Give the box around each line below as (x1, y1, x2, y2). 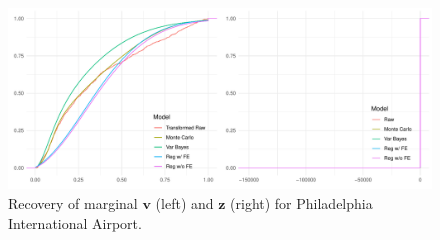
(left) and (155, 192, 214, 213)
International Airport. (8, 212, 142, 233)
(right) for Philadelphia (230, 192, 373, 213)
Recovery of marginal (8, 192, 138, 213)
